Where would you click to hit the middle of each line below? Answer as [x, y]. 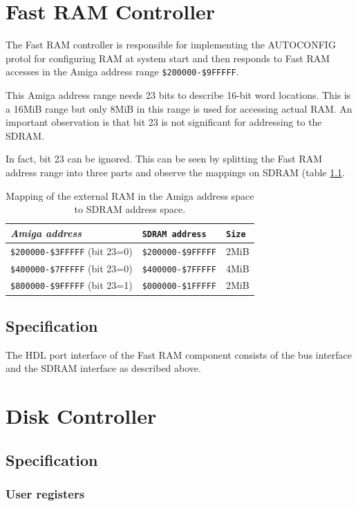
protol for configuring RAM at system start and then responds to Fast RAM [168, 58]
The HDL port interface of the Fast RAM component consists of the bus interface [179, 354]
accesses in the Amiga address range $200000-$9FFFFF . [122, 72]
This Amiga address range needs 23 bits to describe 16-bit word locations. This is [178, 94]
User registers [45, 494]
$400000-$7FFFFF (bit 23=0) [72, 268]
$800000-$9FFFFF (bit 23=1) [72, 285]
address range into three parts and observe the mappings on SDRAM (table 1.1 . [176, 172]
